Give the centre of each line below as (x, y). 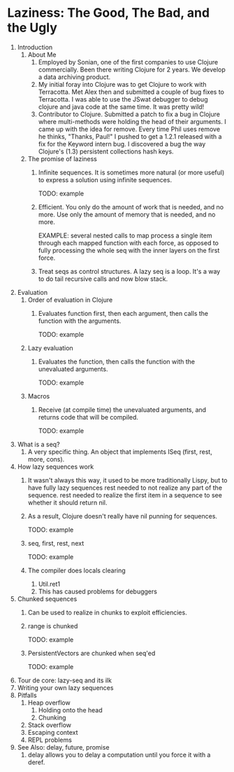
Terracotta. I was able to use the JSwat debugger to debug (123, 99)
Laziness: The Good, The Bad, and (109, 13)
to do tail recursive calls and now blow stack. (103, 279)
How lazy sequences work (56, 467)
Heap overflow (49, 703)
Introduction (35, 47)
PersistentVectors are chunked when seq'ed (92, 653)
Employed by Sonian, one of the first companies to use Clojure (128, 62)
